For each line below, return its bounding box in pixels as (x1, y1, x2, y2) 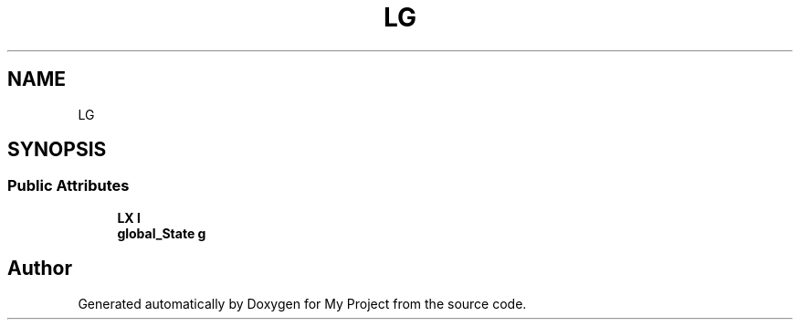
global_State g (117, 225, 206, 241)
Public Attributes (7, 176, 130, 195)
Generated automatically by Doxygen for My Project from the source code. (78, 295, 527, 311)
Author (7, 257, 72, 280)
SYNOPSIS (7, 138, 107, 162)
